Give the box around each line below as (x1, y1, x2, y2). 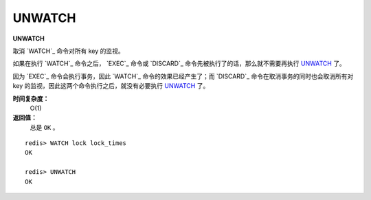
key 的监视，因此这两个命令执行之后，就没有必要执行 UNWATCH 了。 (12, 82, 210, 90)
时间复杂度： (12, 94, 49, 102)
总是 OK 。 (30, 123, 59, 131)
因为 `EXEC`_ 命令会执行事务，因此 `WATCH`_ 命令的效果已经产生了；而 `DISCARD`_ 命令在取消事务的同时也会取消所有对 (12, 72, 354, 80)
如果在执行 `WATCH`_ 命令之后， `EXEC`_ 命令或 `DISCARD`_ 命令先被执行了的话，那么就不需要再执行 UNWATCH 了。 (12, 59, 346, 68)
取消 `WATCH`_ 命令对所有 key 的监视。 (12, 47, 125, 55)
